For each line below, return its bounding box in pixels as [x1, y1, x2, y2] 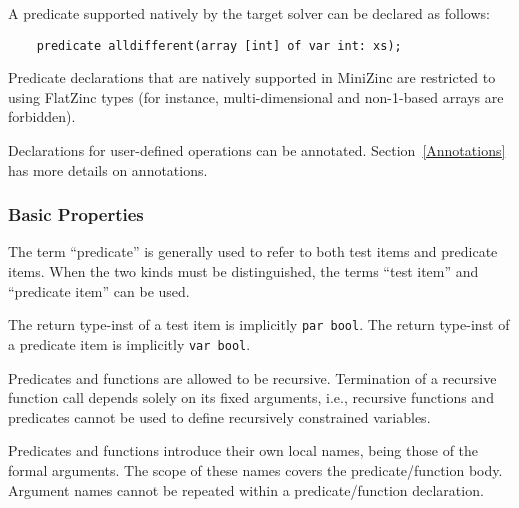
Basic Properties [8, 202, 144, 227]
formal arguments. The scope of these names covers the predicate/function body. [8, 459, 503, 480]
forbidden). [8, 106, 76, 127]
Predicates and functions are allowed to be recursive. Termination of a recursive [8, 367, 497, 388]
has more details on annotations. [8, 159, 208, 180]
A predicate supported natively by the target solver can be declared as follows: [8, 3, 490, 23]
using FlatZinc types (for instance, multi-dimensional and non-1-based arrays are [8, 86, 504, 107]
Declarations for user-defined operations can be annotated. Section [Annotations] [8, 140, 506, 161]
